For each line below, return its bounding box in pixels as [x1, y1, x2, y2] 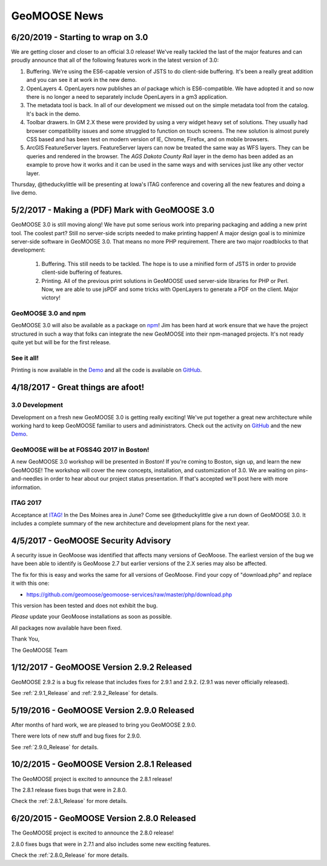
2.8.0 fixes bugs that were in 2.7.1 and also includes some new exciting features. [11, 840, 211, 848]
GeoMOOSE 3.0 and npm [11, 309, 86, 318]
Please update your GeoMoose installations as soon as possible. [11, 613, 172, 621]
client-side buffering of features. [41, 268, 123, 276]
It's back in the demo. [26, 110, 81, 118]
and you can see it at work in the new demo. [26, 76, 137, 84]
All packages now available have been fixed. [11, 624, 122, 631]
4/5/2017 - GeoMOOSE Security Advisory [11, 536, 171, 545]
